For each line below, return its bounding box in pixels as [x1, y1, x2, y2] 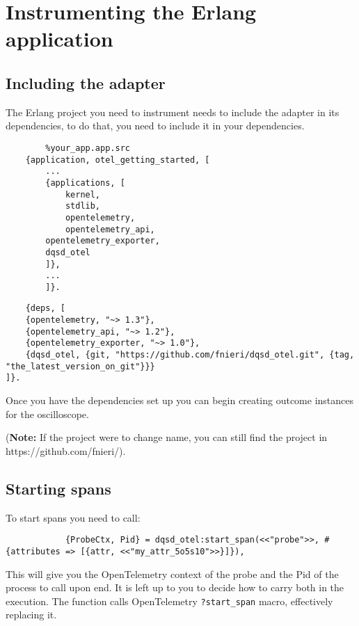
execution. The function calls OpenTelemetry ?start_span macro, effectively [6, 593, 333, 608]
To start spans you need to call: [6, 510, 141, 524]
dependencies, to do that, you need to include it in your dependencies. [6, 118, 305, 133]
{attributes [6, 546, 61, 556]
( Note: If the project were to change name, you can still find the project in [6, 430, 328, 444]
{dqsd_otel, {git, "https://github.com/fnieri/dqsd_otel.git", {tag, [25, 350, 355, 360]
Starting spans [6, 477, 111, 499]
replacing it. [6, 607, 57, 622]
